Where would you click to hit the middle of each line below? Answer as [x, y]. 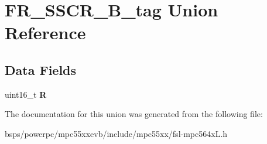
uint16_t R [26, 94]
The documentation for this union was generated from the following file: [134, 114]
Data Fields [41, 69]
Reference [45, 32]
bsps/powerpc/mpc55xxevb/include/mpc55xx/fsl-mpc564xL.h [116, 133]
